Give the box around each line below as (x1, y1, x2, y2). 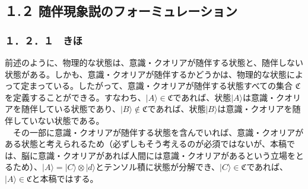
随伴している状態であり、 (21, 102, 120, 115)
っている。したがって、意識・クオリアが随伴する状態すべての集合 (37, 79, 293, 92)
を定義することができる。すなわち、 (5, 91, 146, 103)
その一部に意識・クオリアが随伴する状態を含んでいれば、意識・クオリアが (12, 126, 304, 138)
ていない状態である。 (21, 114, 104, 126)
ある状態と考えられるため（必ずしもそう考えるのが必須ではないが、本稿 (5, 137, 287, 150)
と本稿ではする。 (31, 172, 99, 184)
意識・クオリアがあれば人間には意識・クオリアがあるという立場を (37, 149, 296, 161)
